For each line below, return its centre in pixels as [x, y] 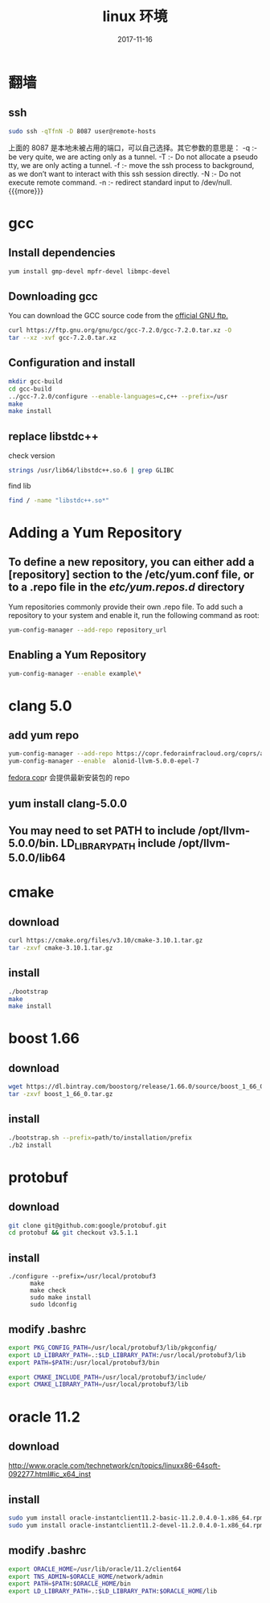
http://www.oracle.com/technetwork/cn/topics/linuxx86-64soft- [115, 1466]
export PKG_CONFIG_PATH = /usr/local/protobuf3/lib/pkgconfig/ [113, 1347]
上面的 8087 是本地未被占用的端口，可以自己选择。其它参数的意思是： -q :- [133, 147]
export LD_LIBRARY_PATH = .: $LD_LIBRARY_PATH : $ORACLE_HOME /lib [113, 1592]
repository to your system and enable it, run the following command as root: [134, 615]
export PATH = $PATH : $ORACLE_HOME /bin [70, 1584]
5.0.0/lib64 [37, 858]
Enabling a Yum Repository [78, 655]
